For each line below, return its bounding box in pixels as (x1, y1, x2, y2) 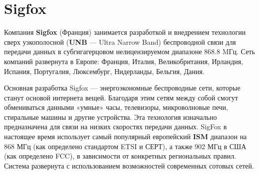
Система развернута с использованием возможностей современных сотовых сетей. (4, 160, 254, 171)
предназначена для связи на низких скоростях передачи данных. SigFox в (4, 121, 227, 132)
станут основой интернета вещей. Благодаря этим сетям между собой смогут (4, 92, 238, 102)
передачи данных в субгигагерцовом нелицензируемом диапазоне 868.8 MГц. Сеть (4, 46, 255, 57)
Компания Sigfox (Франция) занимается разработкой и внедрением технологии (4, 27, 246, 37)
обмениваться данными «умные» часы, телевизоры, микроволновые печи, (4, 102, 229, 112)
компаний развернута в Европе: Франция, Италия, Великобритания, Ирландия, (4, 56, 244, 66)
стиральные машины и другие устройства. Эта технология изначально (4, 111, 217, 122)
